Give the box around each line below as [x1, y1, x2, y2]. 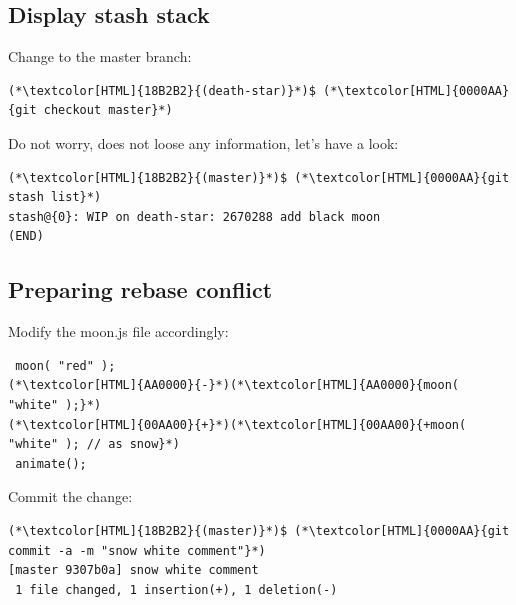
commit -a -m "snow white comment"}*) [8, 543, 266, 558]
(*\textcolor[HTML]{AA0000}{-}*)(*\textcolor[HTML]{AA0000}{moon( [8, 378, 460, 393]
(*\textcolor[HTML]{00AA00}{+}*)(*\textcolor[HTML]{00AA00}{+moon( [8, 417, 467, 432]
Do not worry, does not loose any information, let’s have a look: [8, 132, 399, 153]
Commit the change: [8, 486, 133, 507]
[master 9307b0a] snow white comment [8, 563, 259, 578]
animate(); [15, 456, 87, 471]
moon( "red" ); [15, 358, 116, 373]
